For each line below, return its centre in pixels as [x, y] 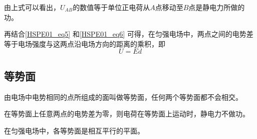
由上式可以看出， [32, 7]
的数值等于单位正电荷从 [111, 7]
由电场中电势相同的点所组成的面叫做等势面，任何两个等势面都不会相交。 [123, 97]
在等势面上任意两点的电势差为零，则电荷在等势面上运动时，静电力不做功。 [127, 114]
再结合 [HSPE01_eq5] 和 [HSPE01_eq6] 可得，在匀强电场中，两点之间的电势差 [129, 34]
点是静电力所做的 [217, 7]
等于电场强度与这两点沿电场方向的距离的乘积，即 [85, 43]
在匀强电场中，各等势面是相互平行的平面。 [74, 130]
